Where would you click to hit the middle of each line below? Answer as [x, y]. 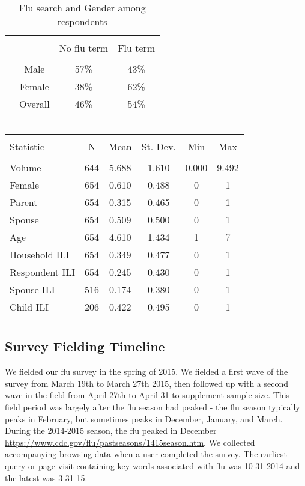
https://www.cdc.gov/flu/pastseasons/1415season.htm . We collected [130, 442]
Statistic [27, 146]
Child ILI [29, 307]
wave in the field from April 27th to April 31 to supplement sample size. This [147, 395]
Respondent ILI [42, 272]
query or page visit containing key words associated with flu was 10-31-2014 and [152, 465]
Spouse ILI [32, 289]
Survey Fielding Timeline [85, 346]
